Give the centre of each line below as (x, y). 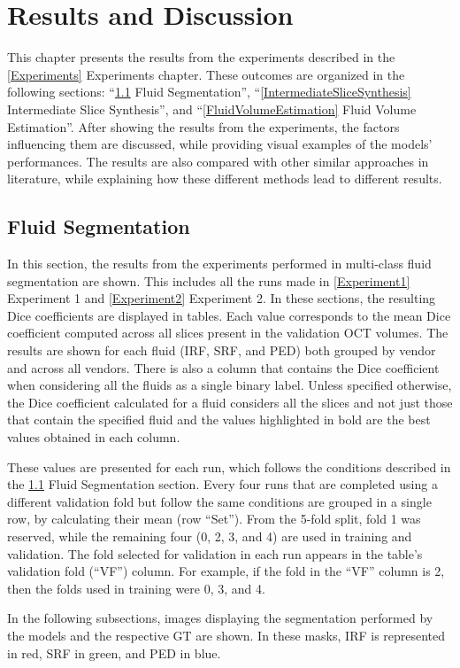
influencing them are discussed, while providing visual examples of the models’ (220, 144)
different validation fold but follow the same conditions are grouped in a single (219, 501)
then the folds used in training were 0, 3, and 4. (136, 588)
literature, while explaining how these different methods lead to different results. (225, 179)
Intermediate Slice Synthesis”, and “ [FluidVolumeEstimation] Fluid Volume (212, 109)
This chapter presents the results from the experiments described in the (201, 57)
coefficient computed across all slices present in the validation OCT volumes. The (228, 333)
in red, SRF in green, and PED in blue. (114, 652)
